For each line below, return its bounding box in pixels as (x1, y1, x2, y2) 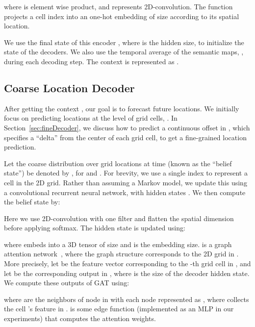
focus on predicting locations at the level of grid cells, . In (4, 113, 178, 123)
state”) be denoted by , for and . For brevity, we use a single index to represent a (4, 168, 248, 178)
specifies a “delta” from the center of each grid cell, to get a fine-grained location (4, 132, 247, 142)
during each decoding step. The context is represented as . (4, 56, 179, 66)
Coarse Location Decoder (4, 80, 135, 95)
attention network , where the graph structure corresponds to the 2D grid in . (4, 249, 239, 259)
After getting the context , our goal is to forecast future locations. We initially (4, 103, 239, 113)
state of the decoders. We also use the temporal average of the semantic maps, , (4, 47, 244, 57)
